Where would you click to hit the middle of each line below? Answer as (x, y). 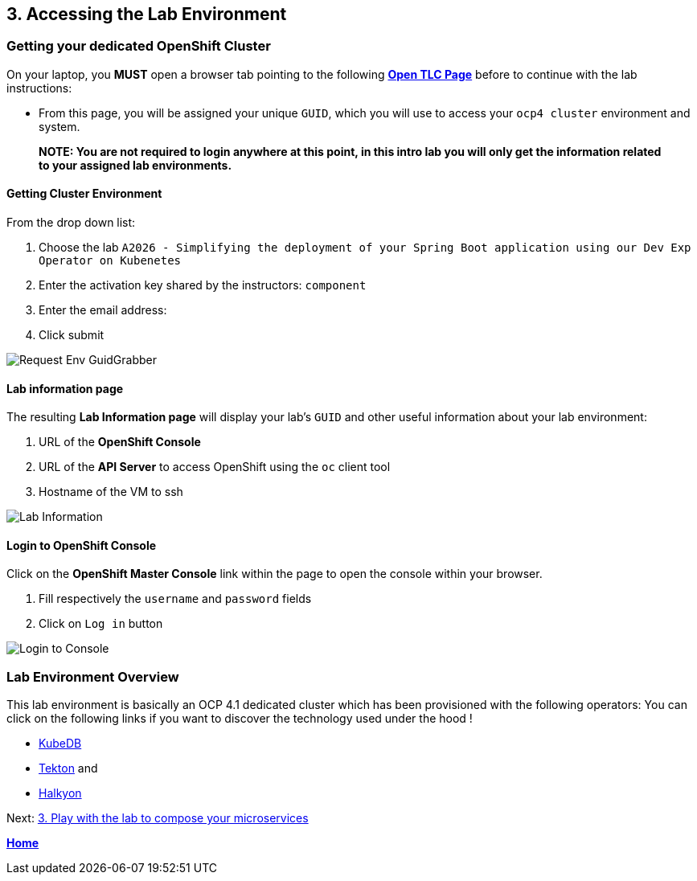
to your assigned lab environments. (135, 165)
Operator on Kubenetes (110, 261)
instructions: (39, 88)
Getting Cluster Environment (84, 194)
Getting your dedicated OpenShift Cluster (139, 46)
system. (59, 126)
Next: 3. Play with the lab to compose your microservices (158, 818)
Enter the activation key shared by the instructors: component (203, 285)
